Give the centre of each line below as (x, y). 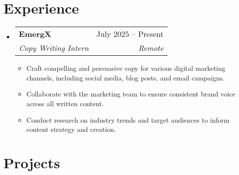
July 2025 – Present (130, 34)
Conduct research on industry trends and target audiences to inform (128, 119)
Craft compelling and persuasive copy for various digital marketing (126, 68)
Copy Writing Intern (54, 48)
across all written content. (65, 103)
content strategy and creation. (71, 129)
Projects (32, 162)
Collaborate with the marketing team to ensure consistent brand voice (131, 94)
